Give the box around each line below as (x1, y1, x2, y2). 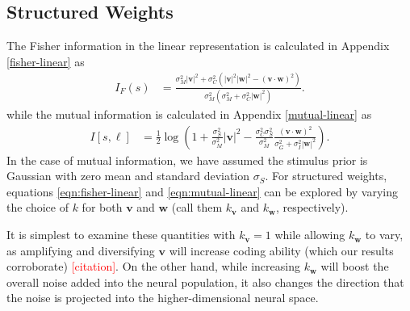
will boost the (320, 258, 389, 275)
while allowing (274, 226, 345, 243)
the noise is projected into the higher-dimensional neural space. (6, 289, 319, 306)
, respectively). (275, 199, 349, 216)
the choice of (6, 199, 69, 216)
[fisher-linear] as (6, 53, 85, 69)
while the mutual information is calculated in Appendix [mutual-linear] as (6, 106, 372, 123)
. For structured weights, (265, 167, 387, 184)
